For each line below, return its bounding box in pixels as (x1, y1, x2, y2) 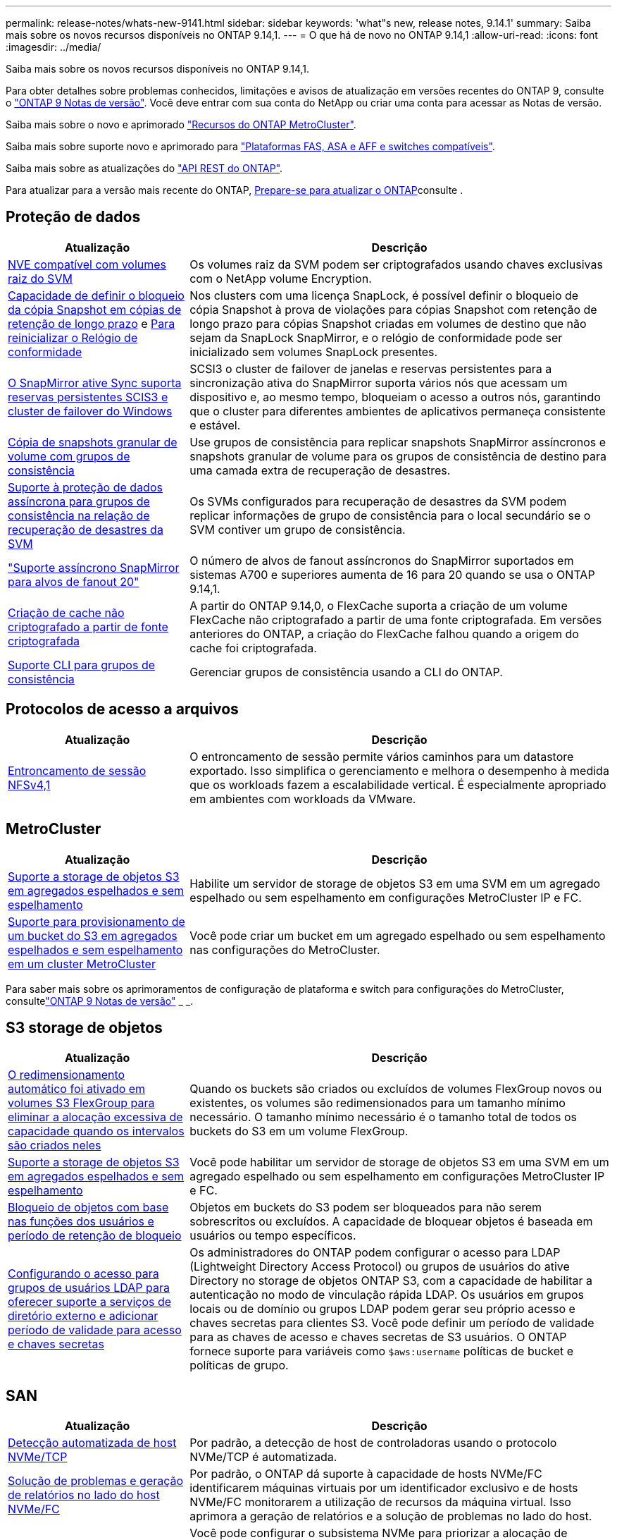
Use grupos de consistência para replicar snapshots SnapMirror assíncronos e (189, 434, 606, 449)
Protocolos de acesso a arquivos (6, 700, 239, 719)
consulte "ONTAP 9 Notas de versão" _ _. (6, 994, 194, 1007)
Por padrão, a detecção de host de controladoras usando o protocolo (189, 1436, 557, 1450)
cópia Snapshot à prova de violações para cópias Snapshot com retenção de (189, 302, 597, 317)
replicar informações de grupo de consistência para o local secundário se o (189, 508, 591, 522)
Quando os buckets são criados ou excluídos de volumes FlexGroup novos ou (189, 1082, 602, 1096)
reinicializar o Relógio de (8, 330, 138, 345)
